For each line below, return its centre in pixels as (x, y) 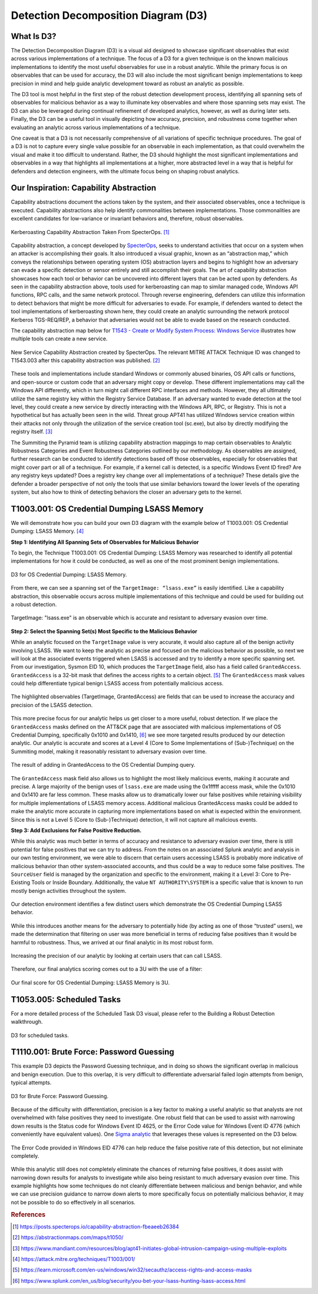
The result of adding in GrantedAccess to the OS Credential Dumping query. (103, 765)
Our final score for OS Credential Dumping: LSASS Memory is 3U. (90, 983)
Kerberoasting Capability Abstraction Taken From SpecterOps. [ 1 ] (90, 232)
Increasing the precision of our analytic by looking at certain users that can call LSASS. (116, 956)
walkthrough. (27, 1022)
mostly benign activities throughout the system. (69, 891)
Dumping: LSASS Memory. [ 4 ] (47, 531)
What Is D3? (34, 36)
